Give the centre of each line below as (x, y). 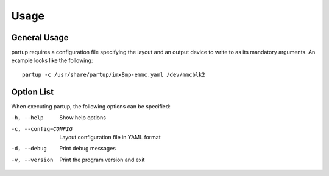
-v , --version (32, 160)
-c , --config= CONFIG (42, 129)
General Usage (40, 37)
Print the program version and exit (102, 160)
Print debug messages (87, 149)
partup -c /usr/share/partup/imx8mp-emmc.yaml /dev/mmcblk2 (114, 74)
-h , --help (27, 118)
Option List (33, 92)
